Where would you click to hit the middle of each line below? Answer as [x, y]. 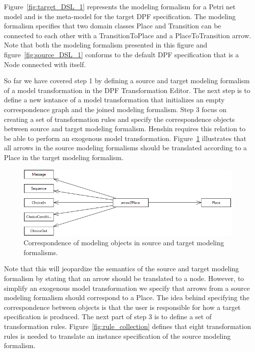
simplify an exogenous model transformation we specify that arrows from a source [127, 288]
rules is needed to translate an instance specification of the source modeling [117, 336]
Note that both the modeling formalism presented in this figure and [106, 45]
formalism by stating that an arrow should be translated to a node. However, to [124, 278]
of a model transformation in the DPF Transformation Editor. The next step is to [127, 90]
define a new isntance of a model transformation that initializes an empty [114, 100]
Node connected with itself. [45, 64]
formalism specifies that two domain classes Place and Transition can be [113, 26]
